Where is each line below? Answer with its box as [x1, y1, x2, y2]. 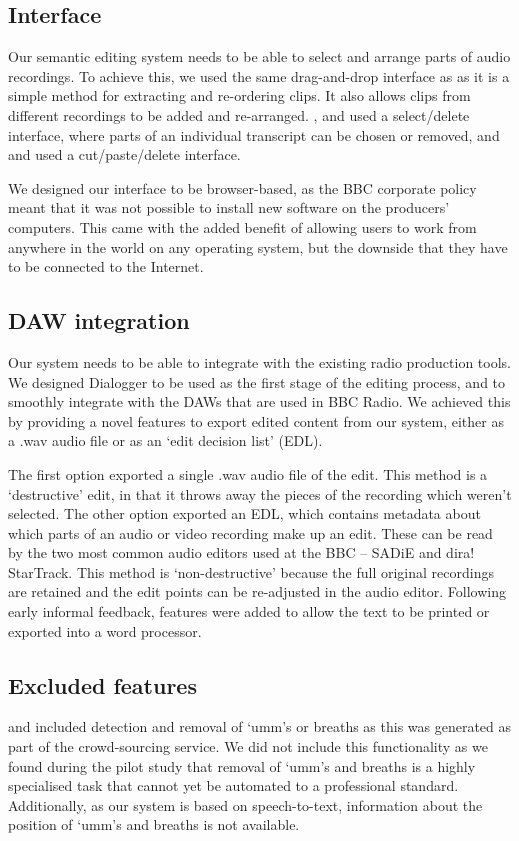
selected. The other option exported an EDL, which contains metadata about [8, 503, 481, 524]
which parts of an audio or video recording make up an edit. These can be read [8, 522, 493, 543]
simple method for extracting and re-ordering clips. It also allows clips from [8, 85, 471, 106]
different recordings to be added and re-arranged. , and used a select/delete [8, 104, 470, 125]
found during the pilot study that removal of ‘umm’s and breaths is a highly [8, 755, 476, 776]
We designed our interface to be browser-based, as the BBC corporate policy [8, 177, 477, 198]
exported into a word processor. [8, 620, 202, 641]
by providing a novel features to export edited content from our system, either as [8, 410, 504, 431]
